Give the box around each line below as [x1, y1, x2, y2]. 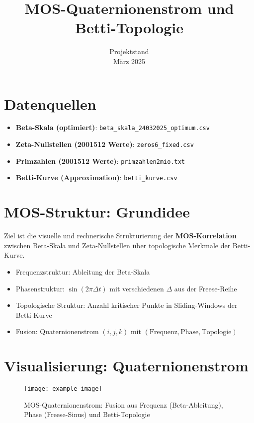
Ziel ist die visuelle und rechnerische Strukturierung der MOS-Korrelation [4, 230, 237, 241]
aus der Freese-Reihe [174, 283, 237, 293]
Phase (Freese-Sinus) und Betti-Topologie [24, 409, 150, 420]
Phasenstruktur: [15, 283, 65, 293]
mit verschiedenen [109, 283, 164, 293]
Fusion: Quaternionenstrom [15, 326, 99, 337]
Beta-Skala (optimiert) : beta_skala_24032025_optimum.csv [15, 122, 210, 133]
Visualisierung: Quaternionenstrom [4, 355, 249, 376]
